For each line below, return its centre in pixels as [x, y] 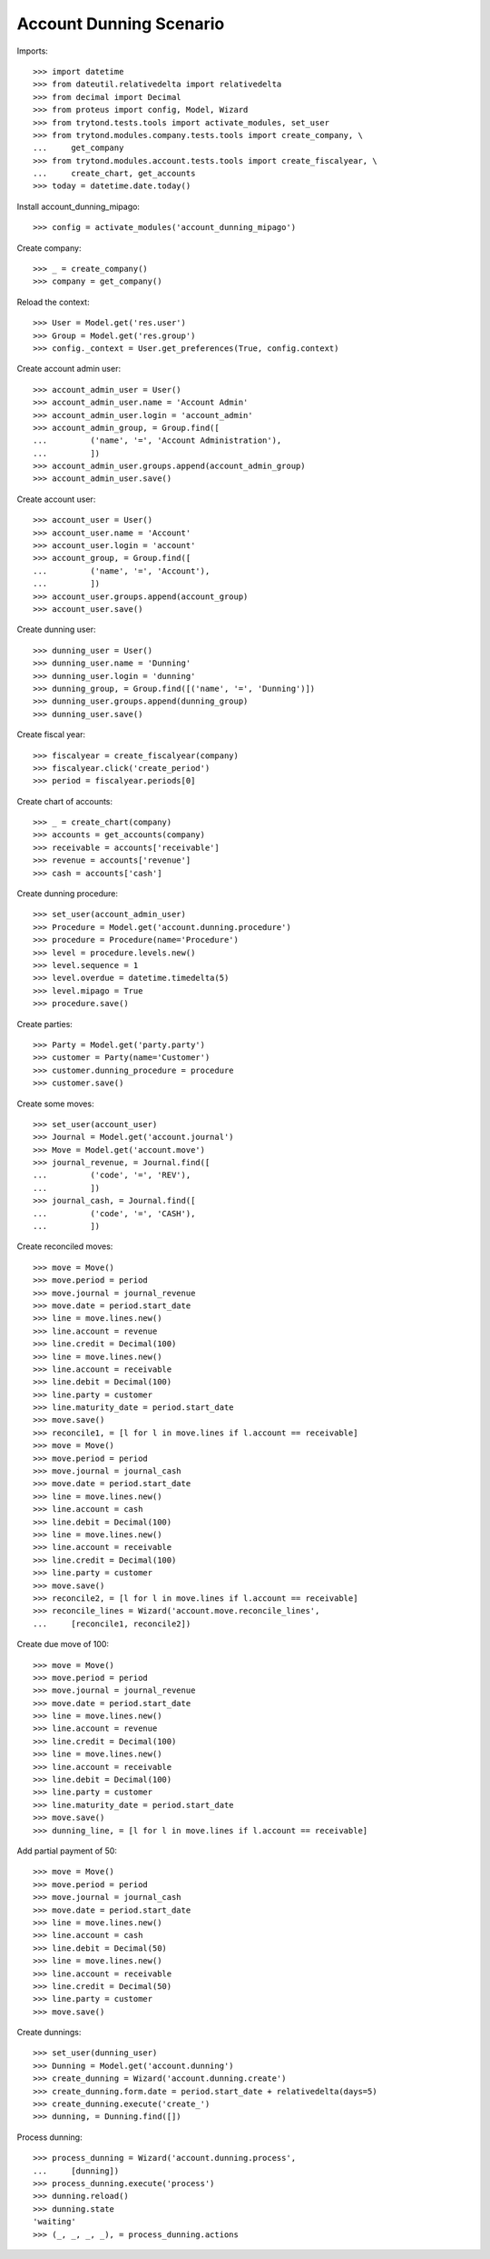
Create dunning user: [56, 630]
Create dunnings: [49, 2033]
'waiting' [54, 2222]
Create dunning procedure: [67, 894]
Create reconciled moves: [65, 1246]
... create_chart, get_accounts [114, 174]
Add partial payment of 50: [67, 1851]
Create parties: [44, 1024]
